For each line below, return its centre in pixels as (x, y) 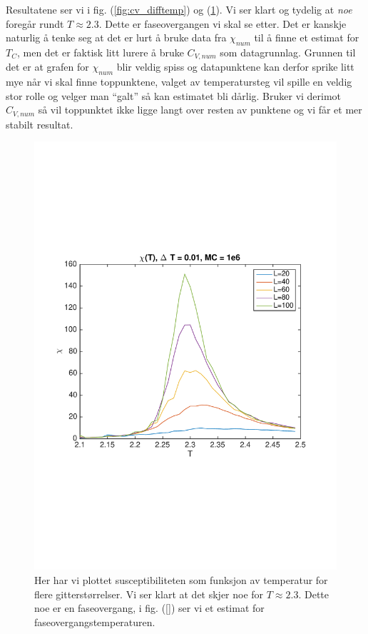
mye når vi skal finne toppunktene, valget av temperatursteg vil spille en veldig (179, 82)
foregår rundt (35, 23)
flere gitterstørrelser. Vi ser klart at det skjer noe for (149, 594)
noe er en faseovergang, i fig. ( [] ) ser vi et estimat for (149, 608)
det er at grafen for (47, 67)
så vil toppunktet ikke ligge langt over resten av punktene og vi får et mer (200, 110)
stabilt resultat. (40, 124)
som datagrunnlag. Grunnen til (288, 52)
